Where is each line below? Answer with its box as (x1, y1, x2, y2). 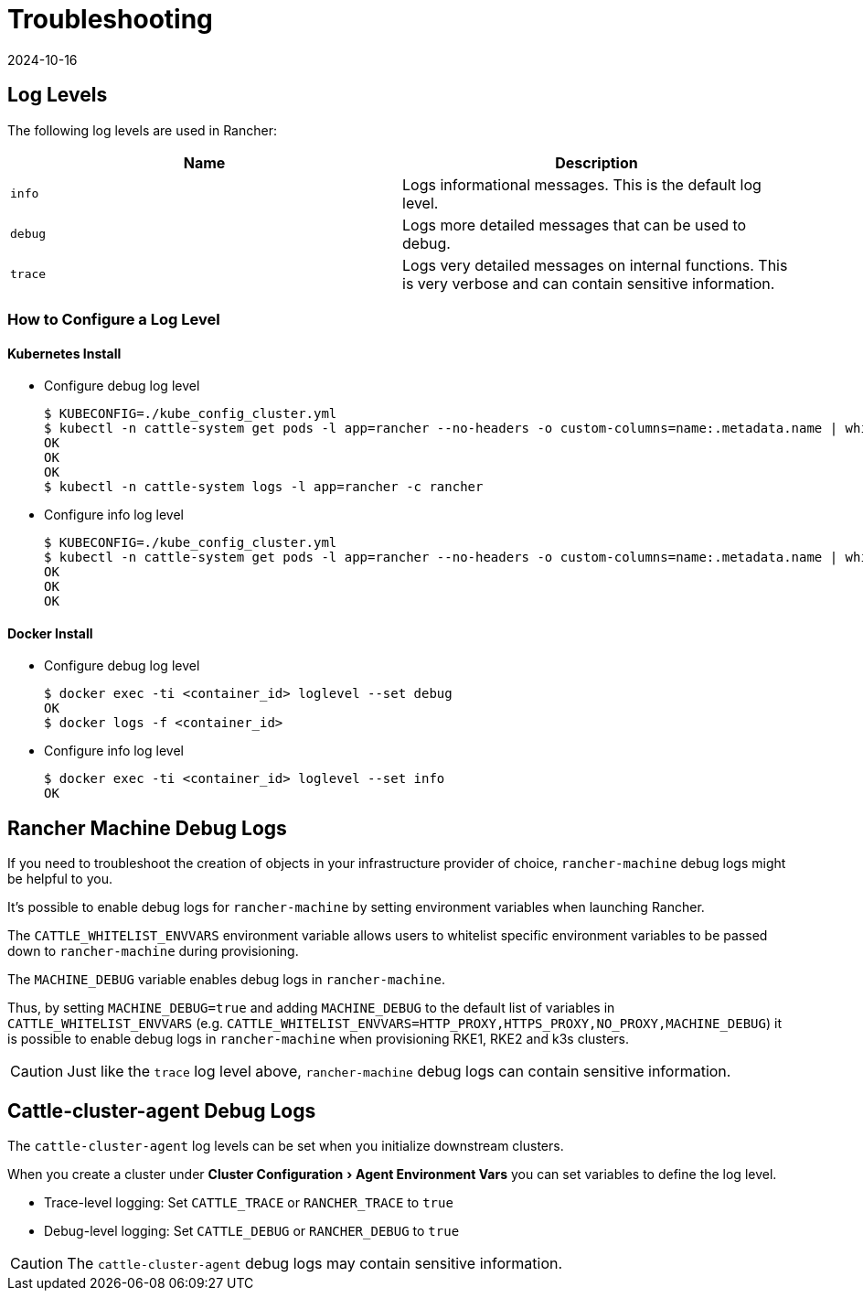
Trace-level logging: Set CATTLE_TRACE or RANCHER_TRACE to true (44, 1195, 453, 1211)
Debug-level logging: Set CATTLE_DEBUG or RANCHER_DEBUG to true (44, 1223, 460, 1239)
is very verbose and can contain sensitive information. (402, 274, 775, 293)
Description (555, 153, 638, 172)
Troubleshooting (7, 4, 213, 35)
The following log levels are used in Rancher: (7, 122, 277, 138)
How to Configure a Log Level (7, 309, 220, 328)
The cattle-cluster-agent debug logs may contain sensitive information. (67, 1254, 563, 1273)
